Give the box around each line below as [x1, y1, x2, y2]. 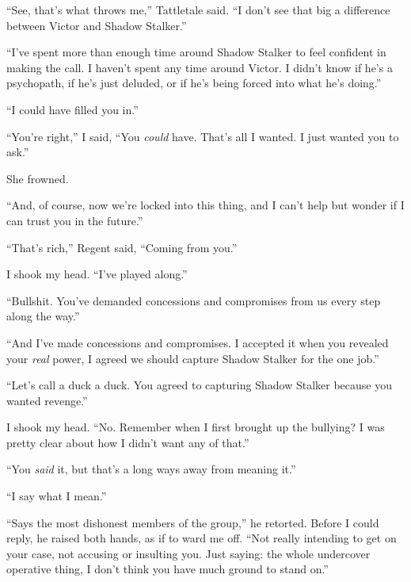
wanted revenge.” [6, 392, 88, 408]
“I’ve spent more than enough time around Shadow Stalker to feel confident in [6, 44, 386, 60]
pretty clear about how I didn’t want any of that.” [6, 434, 249, 450]
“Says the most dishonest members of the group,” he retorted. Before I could [6, 514, 379, 530]
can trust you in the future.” [6, 212, 143, 228]
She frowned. [6, 170, 69, 186]
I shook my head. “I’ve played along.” [6, 266, 188, 282]
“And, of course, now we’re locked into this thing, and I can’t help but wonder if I [6, 197, 405, 213]
